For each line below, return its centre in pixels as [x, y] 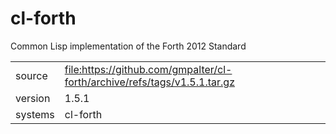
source [31, 75]
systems [35, 114]
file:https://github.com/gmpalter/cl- [148, 69]
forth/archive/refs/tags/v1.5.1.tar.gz [149, 82]
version [33, 98]
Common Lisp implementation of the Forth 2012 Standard [128, 46]
